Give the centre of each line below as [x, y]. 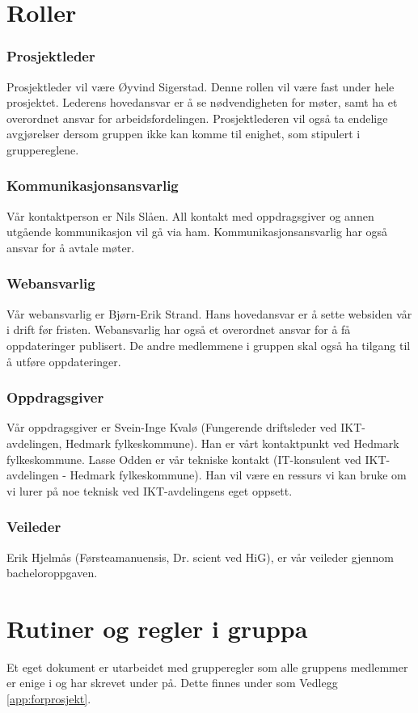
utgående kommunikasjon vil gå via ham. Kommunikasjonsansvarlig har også [197, 232]
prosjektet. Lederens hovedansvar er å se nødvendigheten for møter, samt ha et [202, 102]
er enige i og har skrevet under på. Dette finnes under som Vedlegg [172, 683]
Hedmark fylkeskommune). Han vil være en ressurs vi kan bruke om [238, 475]
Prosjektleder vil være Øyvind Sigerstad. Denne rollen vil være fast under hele [201, 86]
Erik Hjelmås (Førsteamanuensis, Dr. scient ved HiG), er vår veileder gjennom [200, 557]
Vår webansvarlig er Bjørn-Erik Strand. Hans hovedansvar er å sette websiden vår [209, 313]
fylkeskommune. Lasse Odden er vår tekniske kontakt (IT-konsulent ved [184, 459]
